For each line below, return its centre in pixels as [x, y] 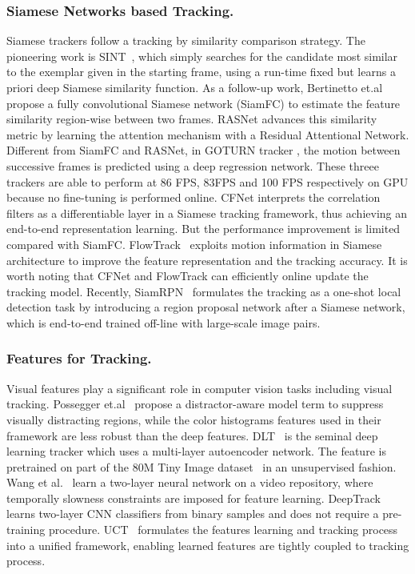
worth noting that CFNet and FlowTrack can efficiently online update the [188, 276]
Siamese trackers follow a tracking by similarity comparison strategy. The [186, 40]
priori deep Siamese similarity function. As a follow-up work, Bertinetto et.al [195, 87]
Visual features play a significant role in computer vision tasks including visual [200, 388]
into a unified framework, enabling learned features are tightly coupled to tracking [208, 545]
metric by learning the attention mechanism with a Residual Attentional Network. [208, 134]
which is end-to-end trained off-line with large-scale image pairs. [164, 322]
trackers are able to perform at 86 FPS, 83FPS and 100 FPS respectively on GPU [207, 181]
